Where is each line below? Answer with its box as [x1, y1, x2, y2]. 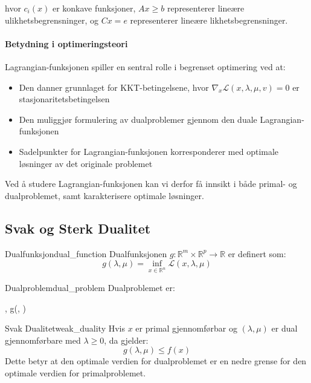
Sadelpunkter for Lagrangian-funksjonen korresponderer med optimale [19, 145, 279, 157]
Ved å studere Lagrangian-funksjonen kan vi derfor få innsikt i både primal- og [5, 177, 297, 190]
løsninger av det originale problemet [19, 157, 153, 169]
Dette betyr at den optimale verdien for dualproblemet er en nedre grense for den [5, 355, 307, 367]
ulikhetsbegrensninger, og [5, 13, 99, 26]
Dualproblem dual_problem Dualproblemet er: [5, 281, 175, 293]
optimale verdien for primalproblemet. [5, 366, 146, 379]
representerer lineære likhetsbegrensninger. [130, 13, 288, 26]
